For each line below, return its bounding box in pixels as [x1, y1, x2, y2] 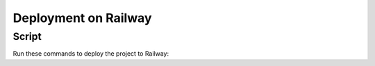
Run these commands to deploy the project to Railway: [12, 49, 169, 58]
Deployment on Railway [12, 10, 152, 25]
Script [12, 30, 42, 43]
